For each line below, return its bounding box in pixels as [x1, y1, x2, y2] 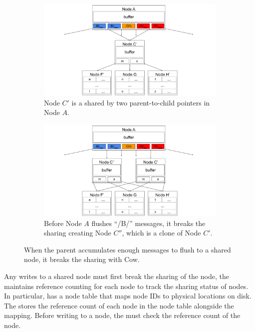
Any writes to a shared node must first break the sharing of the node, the [4, 270, 229, 281]
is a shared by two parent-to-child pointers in [71, 97, 210, 107]
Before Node [44, 217, 82, 228]
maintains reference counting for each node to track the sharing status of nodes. [4, 280, 249, 291]
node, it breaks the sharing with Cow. [24, 254, 140, 264]
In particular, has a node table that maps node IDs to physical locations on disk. [4, 290, 252, 301]
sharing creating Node [44, 227, 111, 238]
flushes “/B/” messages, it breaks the [91, 217, 206, 228]
